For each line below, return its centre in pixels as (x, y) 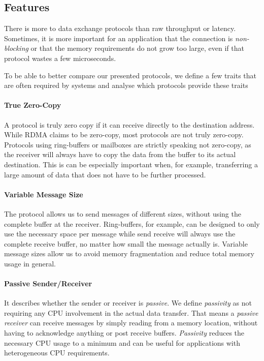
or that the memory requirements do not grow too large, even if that (137, 48)
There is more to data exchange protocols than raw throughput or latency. (120, 28)
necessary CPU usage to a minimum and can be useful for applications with (122, 342)
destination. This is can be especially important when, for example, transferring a (131, 164)
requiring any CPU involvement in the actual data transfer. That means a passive (131, 312)
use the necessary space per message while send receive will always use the (120, 234)
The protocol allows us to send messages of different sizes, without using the (123, 213)
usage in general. (30, 263)
